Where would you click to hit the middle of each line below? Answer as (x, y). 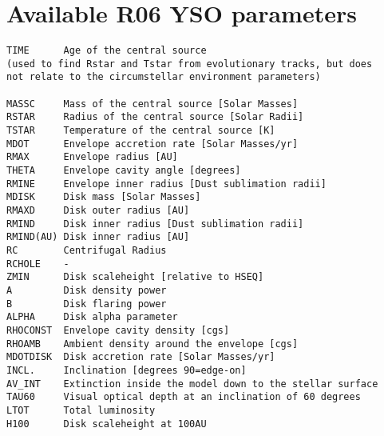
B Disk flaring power (87, 304)
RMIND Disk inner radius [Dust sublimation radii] (155, 224)
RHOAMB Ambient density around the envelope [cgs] (152, 344)
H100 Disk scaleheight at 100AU (107, 424)
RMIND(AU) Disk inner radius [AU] (98, 237)
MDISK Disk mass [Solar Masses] (104, 197)
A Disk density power (87, 290)
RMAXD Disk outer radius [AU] (98, 210)
